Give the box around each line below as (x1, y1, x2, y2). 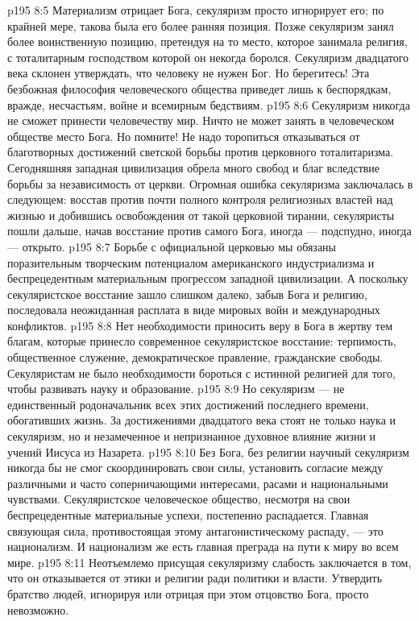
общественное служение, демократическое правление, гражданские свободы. (7, 349, 384, 366)
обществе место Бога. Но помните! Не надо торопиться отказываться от (7, 127, 360, 144)
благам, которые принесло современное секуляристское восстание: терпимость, (7, 333, 396, 350)
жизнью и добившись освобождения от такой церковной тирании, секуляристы (7, 206, 395, 223)
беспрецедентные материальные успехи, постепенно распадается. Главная (7, 507, 369, 523)
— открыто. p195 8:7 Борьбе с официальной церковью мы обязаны (7, 238, 337, 255)
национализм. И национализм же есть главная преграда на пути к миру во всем (7, 538, 399, 555)
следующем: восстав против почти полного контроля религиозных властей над (7, 191, 393, 208)
